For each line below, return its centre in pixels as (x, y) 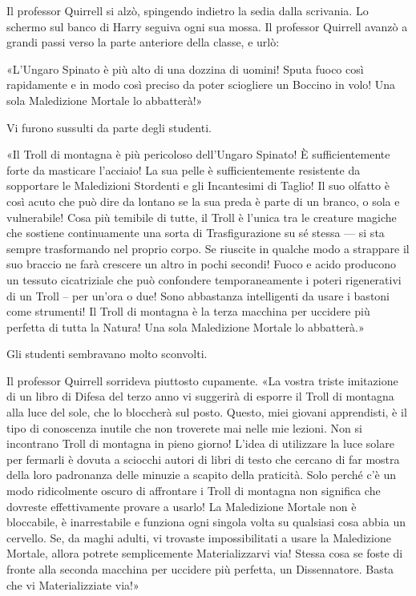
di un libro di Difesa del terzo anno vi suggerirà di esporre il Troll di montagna (200, 396)
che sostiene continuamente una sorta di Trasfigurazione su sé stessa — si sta (196, 233)
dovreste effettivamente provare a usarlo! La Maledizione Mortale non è (182, 506)
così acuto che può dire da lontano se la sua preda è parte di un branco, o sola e (203, 201)
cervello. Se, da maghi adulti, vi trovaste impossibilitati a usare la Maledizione (199, 537)
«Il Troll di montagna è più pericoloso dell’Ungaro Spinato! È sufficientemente (198, 154)
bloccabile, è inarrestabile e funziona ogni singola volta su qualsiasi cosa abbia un (206, 522)
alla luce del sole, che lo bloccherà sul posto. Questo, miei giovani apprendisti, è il (207, 412)
